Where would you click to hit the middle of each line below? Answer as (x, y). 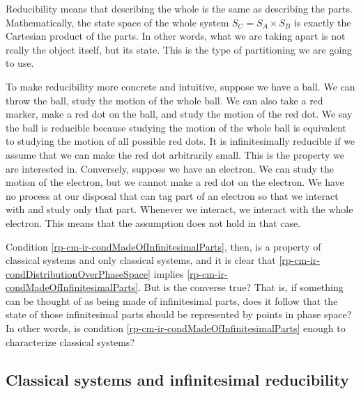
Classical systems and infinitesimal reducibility (177, 379)
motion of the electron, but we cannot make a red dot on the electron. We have (175, 182)
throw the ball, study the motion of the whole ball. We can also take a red (164, 100)
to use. (20, 63)
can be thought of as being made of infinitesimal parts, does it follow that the (172, 300)
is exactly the (322, 22)
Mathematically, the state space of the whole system (117, 22)
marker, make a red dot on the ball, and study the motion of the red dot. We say (179, 114)
